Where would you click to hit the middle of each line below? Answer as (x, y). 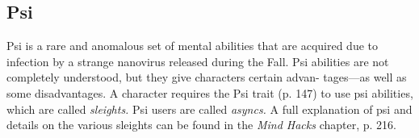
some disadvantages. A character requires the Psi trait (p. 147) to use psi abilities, (210, 92)
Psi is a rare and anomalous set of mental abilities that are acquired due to (192, 46)
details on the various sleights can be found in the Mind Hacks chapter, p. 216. (201, 125)
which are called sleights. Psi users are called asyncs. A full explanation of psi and (209, 109)
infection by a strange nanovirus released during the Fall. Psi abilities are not (198, 61)
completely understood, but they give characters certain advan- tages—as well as (207, 77)
